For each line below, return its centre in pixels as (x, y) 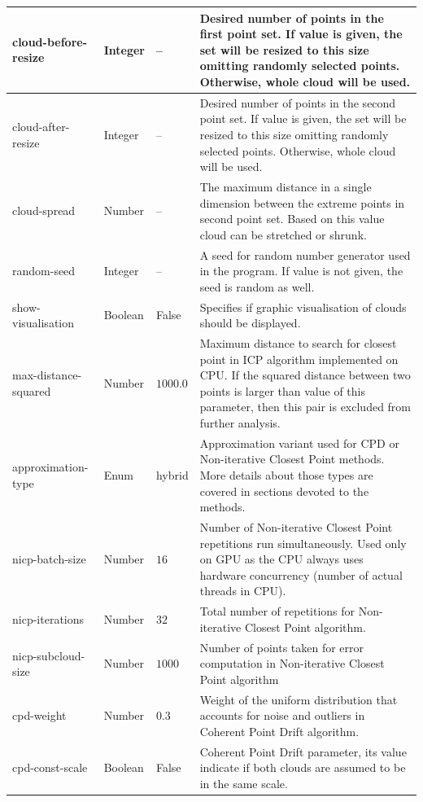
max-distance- (47, 375)
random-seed (44, 271)
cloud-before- (50, 41)
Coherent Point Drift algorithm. (279, 731)
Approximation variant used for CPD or (299, 443)
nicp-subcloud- (49, 655)
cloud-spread (44, 210)
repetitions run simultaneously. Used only (303, 543)
